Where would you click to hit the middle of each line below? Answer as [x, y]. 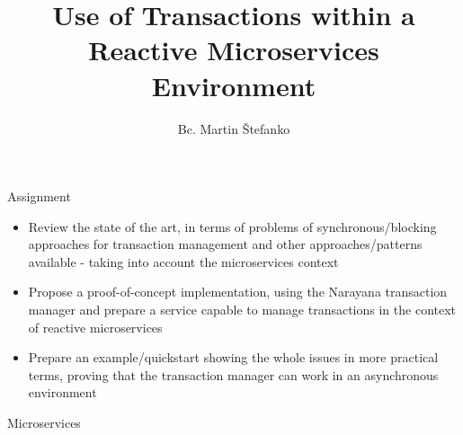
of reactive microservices [95, 327]
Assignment [39, 196]
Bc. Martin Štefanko [234, 128]
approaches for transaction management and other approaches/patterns [225, 244]
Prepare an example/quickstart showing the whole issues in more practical [233, 357]
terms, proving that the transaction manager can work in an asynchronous [233, 374]
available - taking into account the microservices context [183, 261]
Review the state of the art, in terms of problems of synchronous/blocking [232, 226]
